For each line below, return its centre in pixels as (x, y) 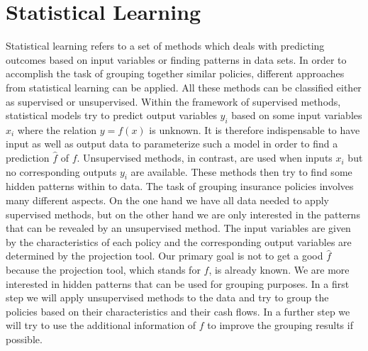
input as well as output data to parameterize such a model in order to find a (172, 144)
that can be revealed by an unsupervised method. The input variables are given (178, 228)
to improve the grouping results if (280, 325)
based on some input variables (297, 115)
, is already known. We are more (279, 270)
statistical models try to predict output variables (111, 115)
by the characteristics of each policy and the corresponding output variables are (179, 241)
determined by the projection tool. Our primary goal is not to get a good (165, 256)
